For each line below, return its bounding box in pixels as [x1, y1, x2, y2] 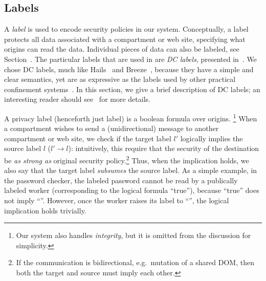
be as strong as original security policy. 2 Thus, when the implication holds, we [4, 153, 249, 165]
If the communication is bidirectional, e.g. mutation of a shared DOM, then [16, 257, 254, 268]
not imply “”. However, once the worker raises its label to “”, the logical [4, 195, 229, 206]
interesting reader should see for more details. [4, 94, 150, 104]
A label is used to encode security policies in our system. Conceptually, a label [4, 24, 249, 34]
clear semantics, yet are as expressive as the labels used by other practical [4, 74, 236, 84]
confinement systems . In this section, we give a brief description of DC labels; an [4, 83, 260, 94]
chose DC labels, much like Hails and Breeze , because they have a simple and [4, 63, 254, 74]
